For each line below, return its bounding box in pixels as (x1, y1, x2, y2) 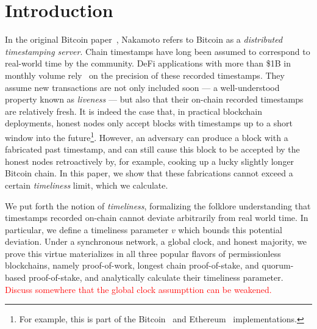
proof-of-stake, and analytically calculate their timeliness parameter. (28, 271, 283, 284)
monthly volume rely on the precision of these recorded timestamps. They (5, 68, 285, 81)
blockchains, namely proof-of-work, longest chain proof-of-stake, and (5, 259, 259, 272)
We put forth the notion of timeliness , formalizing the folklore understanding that (5, 199, 311, 212)
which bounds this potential (178, 223, 282, 236)
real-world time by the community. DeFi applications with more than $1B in (5, 57, 291, 70)
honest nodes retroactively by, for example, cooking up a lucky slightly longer (5, 154, 294, 167)
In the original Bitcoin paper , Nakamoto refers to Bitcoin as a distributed (5, 33, 283, 46)
